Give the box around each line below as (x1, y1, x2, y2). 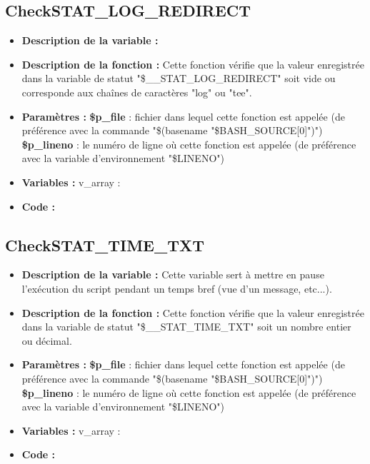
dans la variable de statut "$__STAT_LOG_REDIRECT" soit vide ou (21, 71, 336, 86)
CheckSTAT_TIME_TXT (5, 233, 205, 256)
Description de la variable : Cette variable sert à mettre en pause (21, 267, 324, 282)
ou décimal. (21, 333, 72, 348)
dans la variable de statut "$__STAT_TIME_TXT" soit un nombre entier (21, 319, 351, 334)
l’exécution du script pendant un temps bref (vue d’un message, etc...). (21, 281, 332, 296)
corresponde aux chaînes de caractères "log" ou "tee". (21, 84, 252, 99)
